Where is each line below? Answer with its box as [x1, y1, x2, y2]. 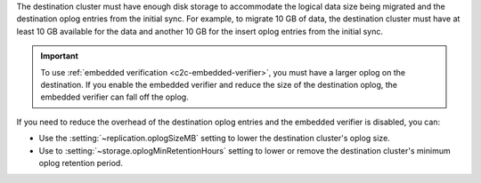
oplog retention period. [38, 157, 124, 168]
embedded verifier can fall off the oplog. [40, 91, 189, 102]
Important [40, 51, 79, 61]
